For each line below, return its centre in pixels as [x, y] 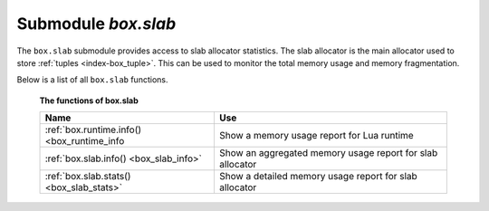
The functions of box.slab [89, 101]
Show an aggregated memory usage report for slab [328, 153]
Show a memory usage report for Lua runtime [316, 136]
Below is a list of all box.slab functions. [92, 80]
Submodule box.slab [96, 24]
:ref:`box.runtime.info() [93, 129]
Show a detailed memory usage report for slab [318, 177]
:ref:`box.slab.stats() [88, 177]
